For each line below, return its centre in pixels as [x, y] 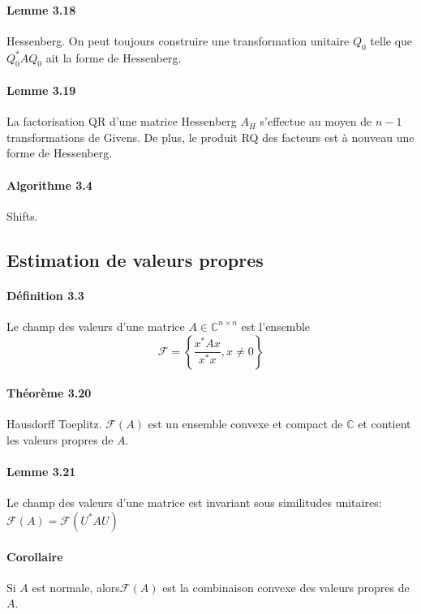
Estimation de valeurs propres [135, 259]
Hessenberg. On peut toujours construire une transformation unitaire [178, 40]
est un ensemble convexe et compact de [245, 424]
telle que [391, 40]
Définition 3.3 [45, 295]
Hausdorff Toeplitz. [54, 424]
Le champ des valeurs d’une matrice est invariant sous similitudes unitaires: [194, 502]
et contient [384, 424]
